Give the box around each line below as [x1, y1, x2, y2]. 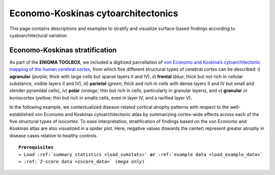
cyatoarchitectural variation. [9, 32, 68, 38]
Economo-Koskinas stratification [9, 46, 117, 54]
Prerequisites [18, 144, 53, 150]
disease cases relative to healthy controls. [9, 132, 98, 138]
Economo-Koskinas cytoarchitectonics [9, 8, 178, 19]
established [9, 111, 34, 117]
